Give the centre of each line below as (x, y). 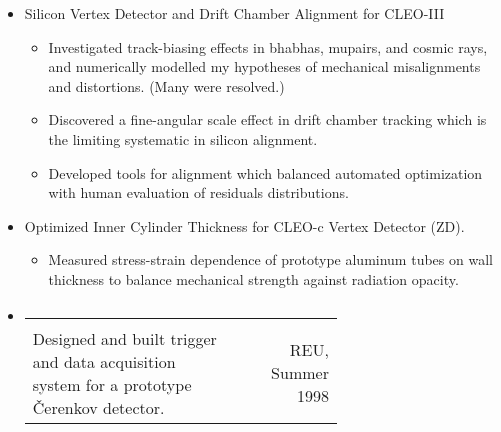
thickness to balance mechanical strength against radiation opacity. (253, 278)
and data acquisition (104, 361)
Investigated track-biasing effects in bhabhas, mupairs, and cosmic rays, (268, 46)
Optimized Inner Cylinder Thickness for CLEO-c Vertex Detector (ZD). (244, 225)
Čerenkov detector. (98, 407)
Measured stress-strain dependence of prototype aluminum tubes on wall (270, 259)
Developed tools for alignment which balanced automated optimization (265, 172)
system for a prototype (112, 384)
